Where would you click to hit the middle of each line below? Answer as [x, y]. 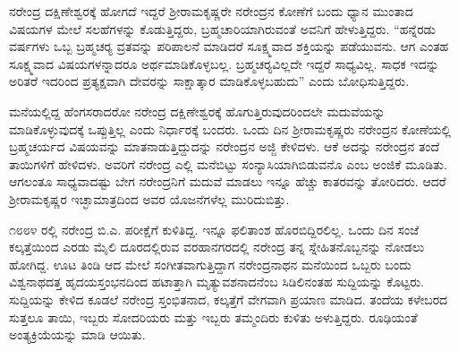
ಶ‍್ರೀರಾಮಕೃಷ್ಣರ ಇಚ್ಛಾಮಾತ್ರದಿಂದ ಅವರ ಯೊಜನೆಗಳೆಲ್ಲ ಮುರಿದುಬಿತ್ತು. [149, 198]
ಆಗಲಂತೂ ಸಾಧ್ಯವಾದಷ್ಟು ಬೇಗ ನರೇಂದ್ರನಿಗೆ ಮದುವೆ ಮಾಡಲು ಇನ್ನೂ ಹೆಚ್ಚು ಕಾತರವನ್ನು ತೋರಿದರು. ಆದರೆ [228, 181]
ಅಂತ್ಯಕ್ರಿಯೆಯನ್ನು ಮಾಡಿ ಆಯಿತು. [77, 334]
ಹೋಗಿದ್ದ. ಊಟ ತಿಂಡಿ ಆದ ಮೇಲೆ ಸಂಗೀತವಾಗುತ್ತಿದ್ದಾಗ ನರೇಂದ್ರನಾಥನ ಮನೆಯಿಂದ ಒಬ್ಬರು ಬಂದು [210, 264]
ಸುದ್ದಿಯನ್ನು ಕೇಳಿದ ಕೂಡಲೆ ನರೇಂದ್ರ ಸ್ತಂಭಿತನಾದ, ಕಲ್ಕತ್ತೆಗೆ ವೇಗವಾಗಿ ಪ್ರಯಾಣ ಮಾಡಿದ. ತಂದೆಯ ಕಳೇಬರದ [229, 299]
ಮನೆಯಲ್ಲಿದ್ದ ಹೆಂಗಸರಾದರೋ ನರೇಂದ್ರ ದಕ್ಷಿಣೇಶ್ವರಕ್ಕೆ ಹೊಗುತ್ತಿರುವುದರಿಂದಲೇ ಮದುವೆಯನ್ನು [197, 111]
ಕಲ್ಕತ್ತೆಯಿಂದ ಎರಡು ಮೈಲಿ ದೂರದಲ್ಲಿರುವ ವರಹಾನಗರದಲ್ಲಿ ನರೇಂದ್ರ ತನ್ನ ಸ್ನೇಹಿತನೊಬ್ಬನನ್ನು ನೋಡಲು [217, 247]
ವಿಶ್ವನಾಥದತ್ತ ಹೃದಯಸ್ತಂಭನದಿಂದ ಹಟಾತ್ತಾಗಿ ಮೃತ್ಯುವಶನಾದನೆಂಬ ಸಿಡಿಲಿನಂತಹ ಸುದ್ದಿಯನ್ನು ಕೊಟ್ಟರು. [216, 282]
